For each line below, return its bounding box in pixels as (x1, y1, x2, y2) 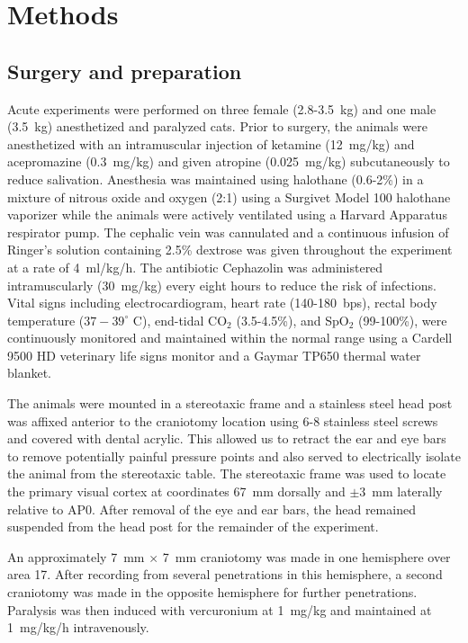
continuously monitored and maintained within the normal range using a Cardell (7, 328, 453, 347)
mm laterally (372, 482, 443, 501)
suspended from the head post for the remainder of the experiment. (7, 517, 379, 536)
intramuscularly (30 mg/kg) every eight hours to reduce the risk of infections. (7, 275, 436, 294)
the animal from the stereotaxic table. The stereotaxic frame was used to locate (7, 464, 446, 483)
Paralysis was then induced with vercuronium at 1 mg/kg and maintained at (7, 600, 432, 619)
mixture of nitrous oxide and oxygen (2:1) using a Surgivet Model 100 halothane (7, 187, 451, 206)
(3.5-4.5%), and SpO (236, 310, 349, 329)
